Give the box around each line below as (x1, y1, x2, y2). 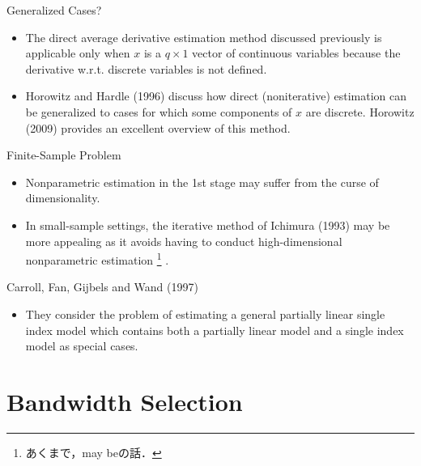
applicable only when (25, 44, 130, 61)
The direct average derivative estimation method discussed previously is (25, 28, 382, 45)
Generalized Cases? (6, 2, 102, 18)
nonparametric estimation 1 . (25, 249, 169, 268)
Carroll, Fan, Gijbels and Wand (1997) (6, 278, 198, 295)
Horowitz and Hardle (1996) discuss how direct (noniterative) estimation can (25, 87, 407, 104)
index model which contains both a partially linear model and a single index (25, 321, 404, 338)
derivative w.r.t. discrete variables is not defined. (25, 60, 267, 77)
